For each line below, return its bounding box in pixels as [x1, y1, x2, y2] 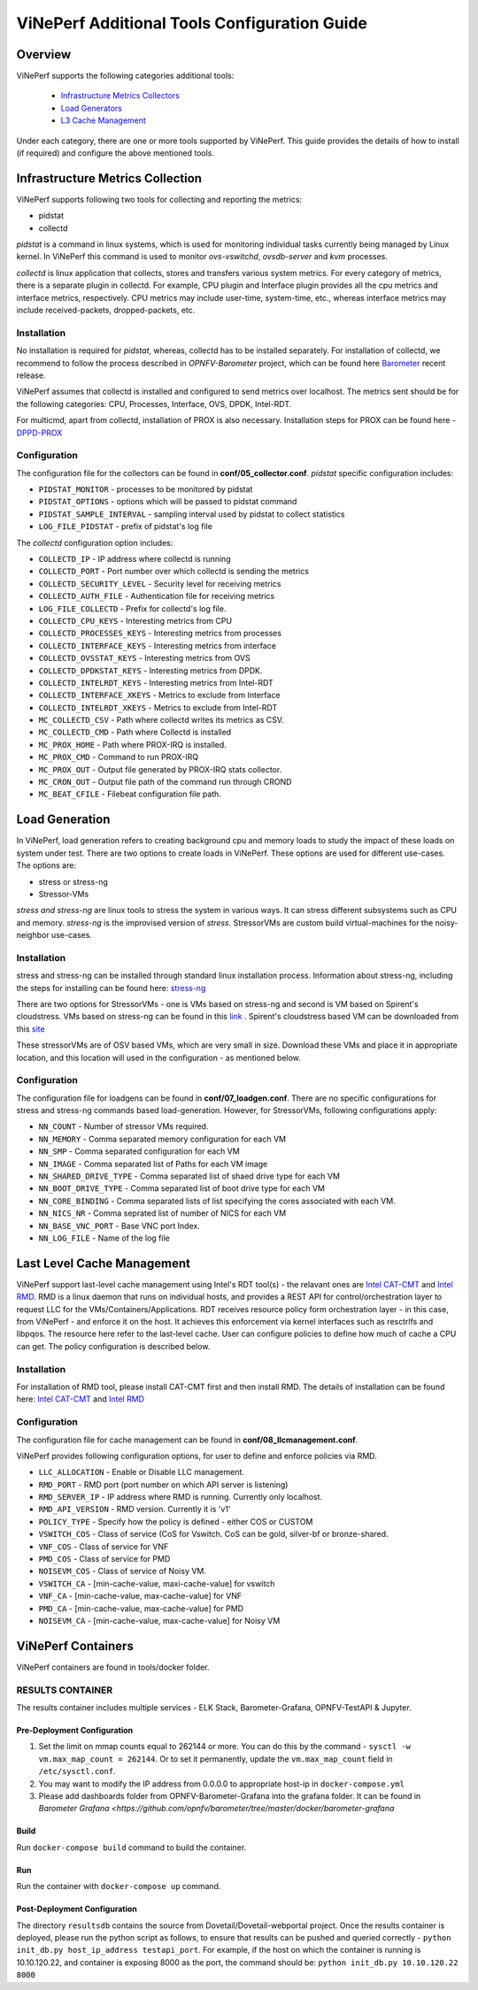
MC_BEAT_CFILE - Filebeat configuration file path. [38, 788, 221, 800]
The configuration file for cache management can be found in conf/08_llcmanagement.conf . [16, 1434, 358, 1445]
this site [16, 1023, 45, 1034]
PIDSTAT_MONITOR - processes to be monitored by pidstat [38, 484, 253, 495]
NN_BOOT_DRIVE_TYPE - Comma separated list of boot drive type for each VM [38, 1183, 325, 1194]
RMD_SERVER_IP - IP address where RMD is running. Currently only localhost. [38, 1492, 323, 1502]
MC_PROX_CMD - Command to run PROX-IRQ [38, 752, 199, 763]
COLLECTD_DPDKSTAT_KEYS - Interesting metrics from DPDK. [38, 665, 263, 676]
